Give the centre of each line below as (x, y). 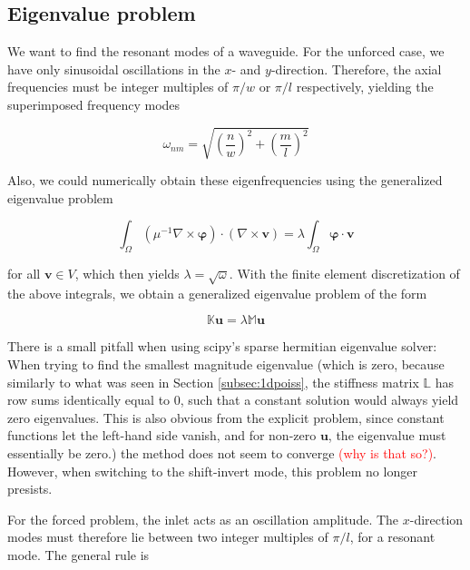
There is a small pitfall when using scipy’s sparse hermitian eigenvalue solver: (222, 346)
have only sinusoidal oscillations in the (114, 69)
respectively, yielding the (365, 87)
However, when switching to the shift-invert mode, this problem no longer (212, 471)
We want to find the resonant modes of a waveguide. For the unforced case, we (226, 51)
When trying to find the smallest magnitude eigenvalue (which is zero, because (226, 364)
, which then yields (127, 274)
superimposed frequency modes (94, 104)
